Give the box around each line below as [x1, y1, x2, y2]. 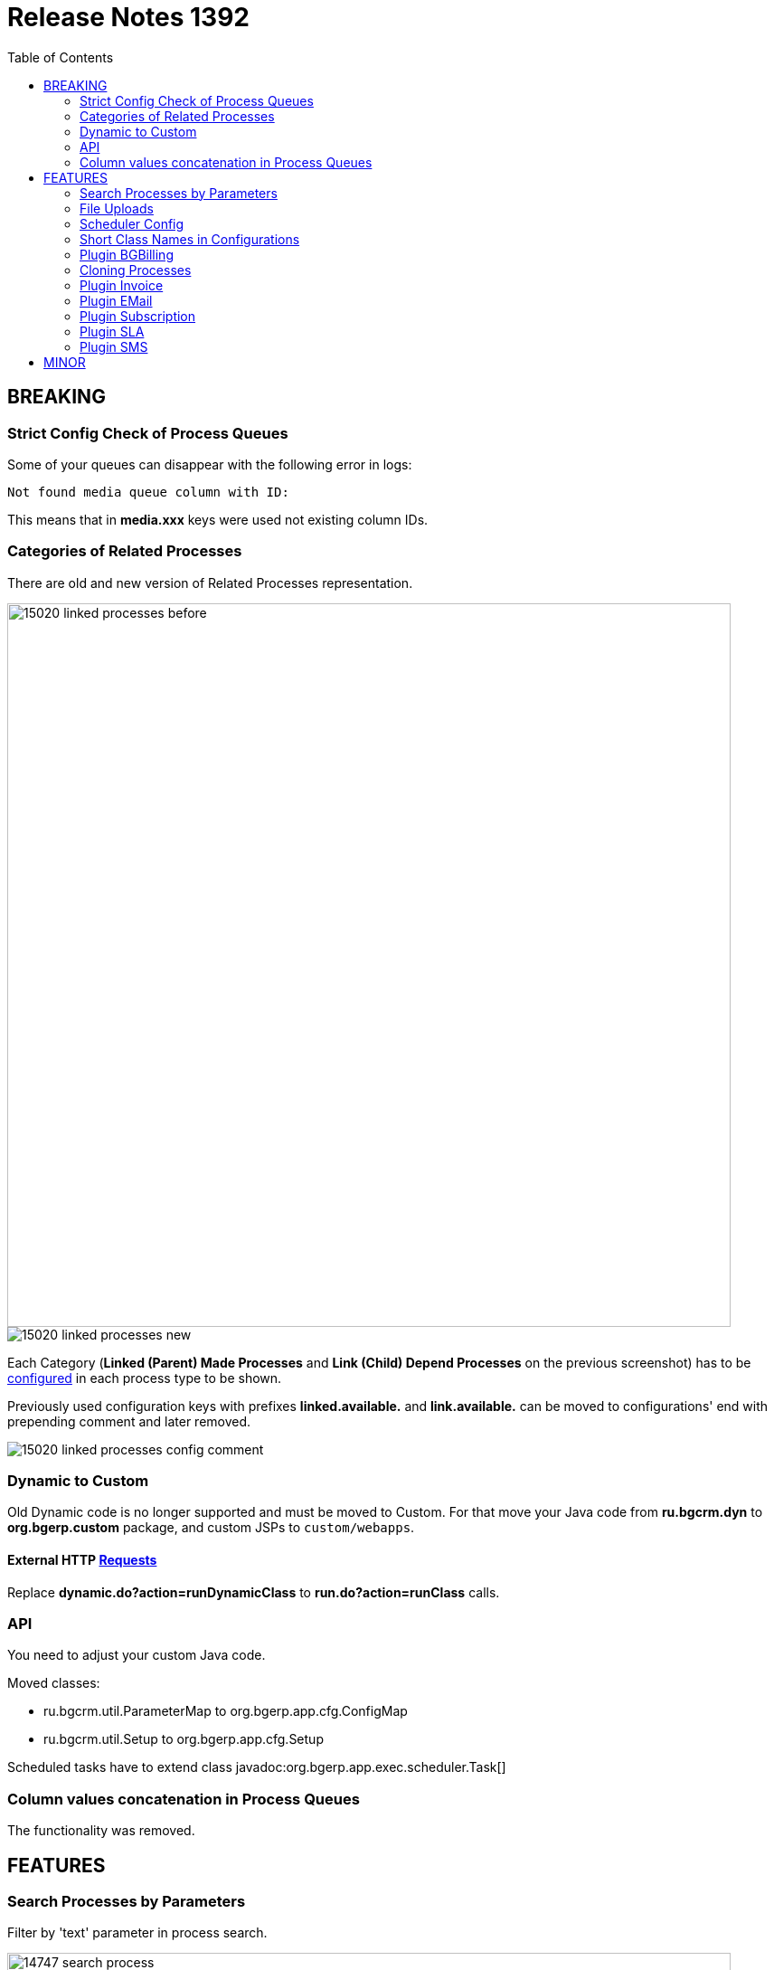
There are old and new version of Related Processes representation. [7, 574, 413, 591]
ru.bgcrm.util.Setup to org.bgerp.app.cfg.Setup [43, 1731, 324, 1747]
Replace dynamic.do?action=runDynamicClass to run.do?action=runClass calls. [7, 1584, 500, 1600]
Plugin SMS [80, 338, 148, 355]
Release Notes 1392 [7, 2, 250, 33]
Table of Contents [7, 49, 114, 65]
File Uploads [80, 200, 154, 216]
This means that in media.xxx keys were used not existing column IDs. [7, 511, 429, 527]
